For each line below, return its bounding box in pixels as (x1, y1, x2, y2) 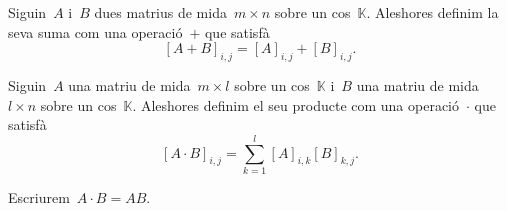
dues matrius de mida (94, 2, 227, 22)
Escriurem (8, 186, 70, 207)
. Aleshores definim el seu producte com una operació (132, 94, 460, 115)
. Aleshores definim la (366, 2, 499, 22)
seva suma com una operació (8, 21, 183, 42)
